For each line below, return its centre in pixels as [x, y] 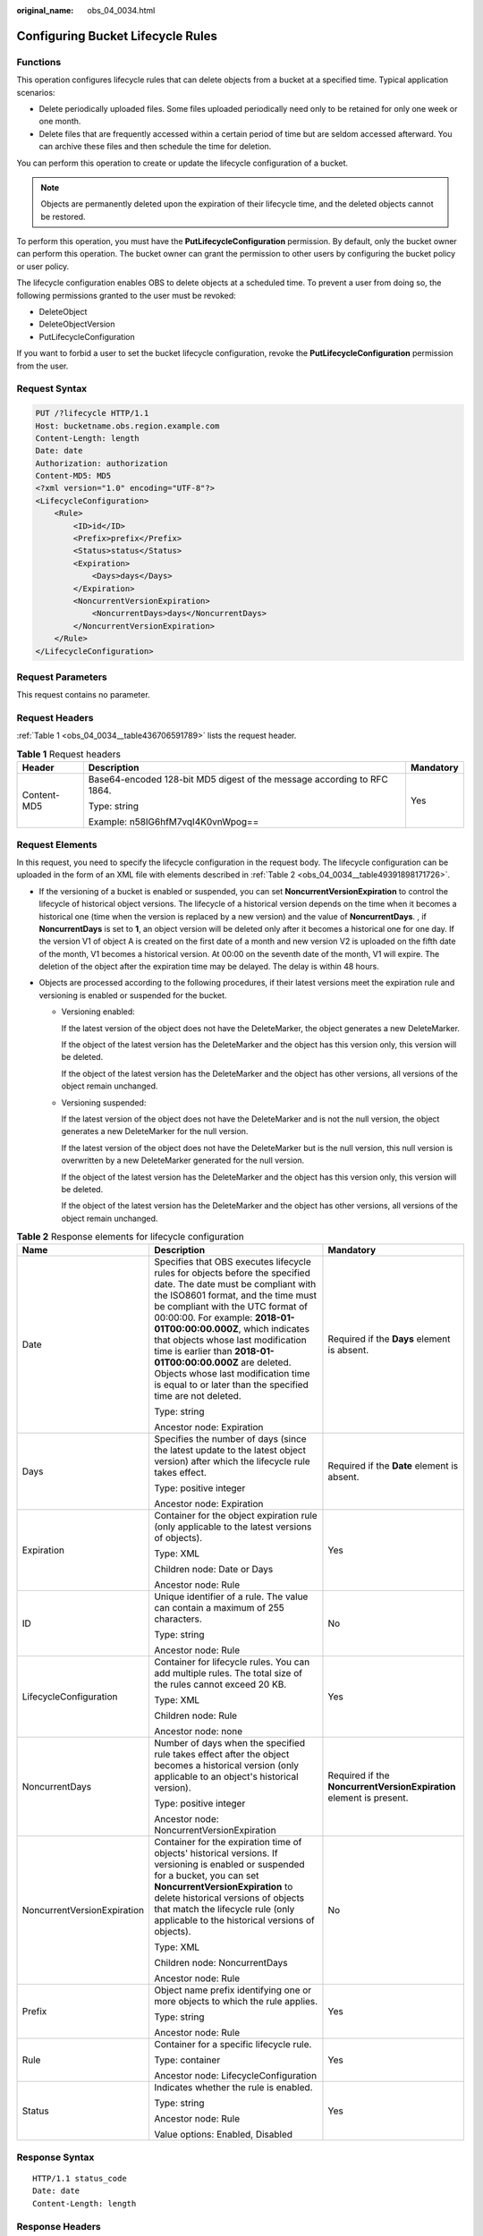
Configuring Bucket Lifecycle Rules [117, 36]
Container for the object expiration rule [235, 1516]
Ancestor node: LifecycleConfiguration [235, 2076]
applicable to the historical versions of [234, 1920]
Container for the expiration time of [228, 1842]
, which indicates [274, 1329]
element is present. [368, 1798]
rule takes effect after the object [221, 1755]
